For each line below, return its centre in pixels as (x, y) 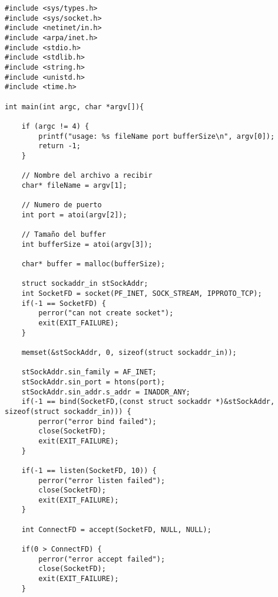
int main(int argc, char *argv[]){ (75, 107)
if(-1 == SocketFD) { (64, 303)
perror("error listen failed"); (102, 480)
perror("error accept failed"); (102, 559)
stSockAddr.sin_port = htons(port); (93, 382)
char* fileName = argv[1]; (74, 185)
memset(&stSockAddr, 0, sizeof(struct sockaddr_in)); (129, 352)
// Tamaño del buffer (64, 235)
